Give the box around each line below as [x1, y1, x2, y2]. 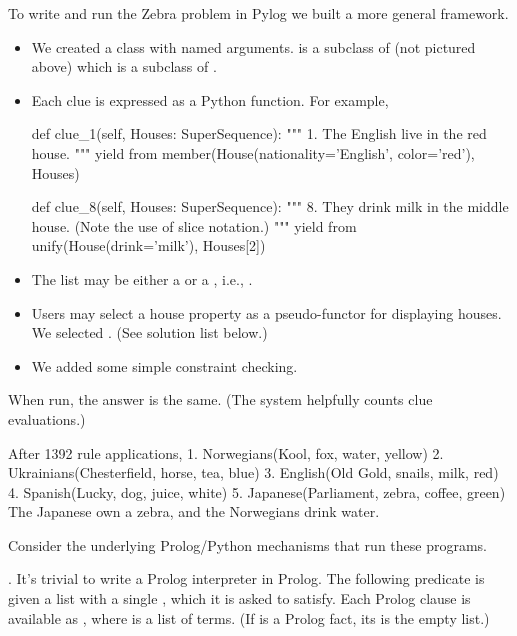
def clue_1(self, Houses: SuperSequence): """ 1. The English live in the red [31, 123, 487, 144]
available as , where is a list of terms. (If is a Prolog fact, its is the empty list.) [8, 607, 490, 628]
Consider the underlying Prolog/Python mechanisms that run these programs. [8, 534, 487, 555]
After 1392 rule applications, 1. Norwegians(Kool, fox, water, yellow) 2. [8, 442, 444, 463]
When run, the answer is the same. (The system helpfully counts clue [8, 389, 433, 410]
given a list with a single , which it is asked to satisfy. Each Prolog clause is [8, 588, 471, 609]
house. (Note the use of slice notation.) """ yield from [31, 215, 357, 236]
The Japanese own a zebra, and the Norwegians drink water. [8, 501, 380, 522]
